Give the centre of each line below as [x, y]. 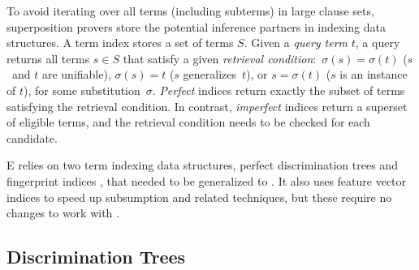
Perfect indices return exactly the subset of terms [282, 90]
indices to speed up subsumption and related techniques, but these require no [199, 197]
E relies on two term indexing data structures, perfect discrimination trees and [202, 165]
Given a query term [300, 43]
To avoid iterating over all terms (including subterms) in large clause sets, [190, 11]
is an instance [374, 74]
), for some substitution [82, 90]
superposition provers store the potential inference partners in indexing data [196, 26]
